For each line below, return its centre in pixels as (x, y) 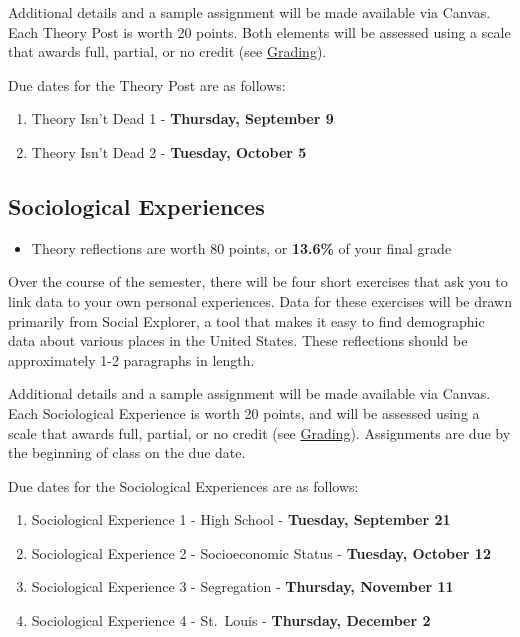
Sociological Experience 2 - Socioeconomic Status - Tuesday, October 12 (261, 552)
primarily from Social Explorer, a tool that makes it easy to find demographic (246, 320)
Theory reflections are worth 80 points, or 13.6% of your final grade (241, 247)
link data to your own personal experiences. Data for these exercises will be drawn (260, 300)
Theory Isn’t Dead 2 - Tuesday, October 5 (169, 151)
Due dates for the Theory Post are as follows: (147, 84)
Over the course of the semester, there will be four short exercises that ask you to (258, 281)
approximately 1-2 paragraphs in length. (131, 359)
